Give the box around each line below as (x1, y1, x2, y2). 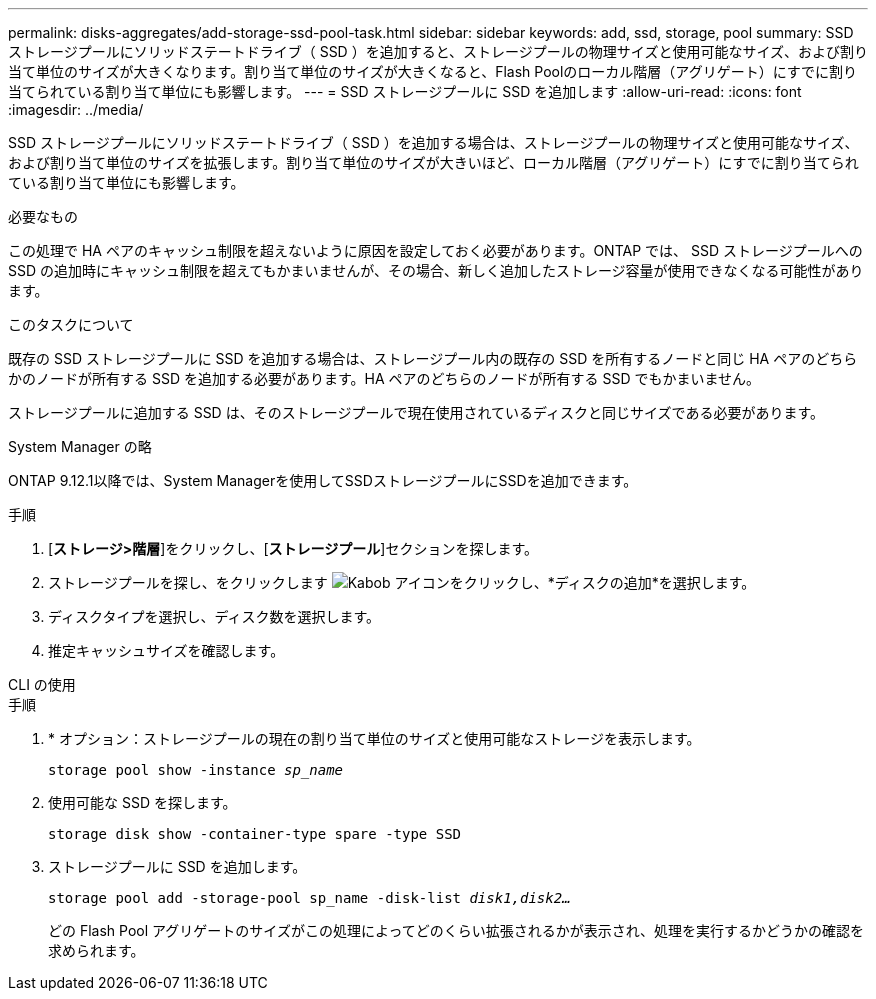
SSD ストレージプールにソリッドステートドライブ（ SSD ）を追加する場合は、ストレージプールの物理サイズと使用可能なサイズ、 (8, 134, 859, 151)
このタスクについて (8, 316, 134, 333)
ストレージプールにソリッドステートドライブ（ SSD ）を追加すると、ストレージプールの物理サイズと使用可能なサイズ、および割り (8, 43, 868, 60)
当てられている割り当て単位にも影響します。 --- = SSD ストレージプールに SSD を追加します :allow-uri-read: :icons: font (8, 83, 802, 100)
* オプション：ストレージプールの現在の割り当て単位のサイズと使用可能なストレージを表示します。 (48, 730, 701, 747)
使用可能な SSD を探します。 (48, 794, 237, 811)
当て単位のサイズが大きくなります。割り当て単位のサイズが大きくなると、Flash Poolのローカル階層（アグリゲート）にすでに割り (8, 63, 857, 80)
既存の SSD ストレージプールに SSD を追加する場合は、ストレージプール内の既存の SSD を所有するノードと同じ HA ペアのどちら (8, 350, 858, 367)
